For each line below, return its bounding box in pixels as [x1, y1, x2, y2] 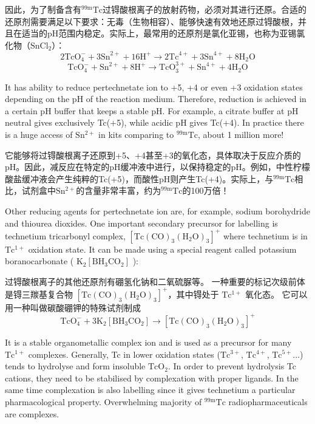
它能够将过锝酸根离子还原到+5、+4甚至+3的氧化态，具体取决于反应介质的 [5, 148, 301, 161]
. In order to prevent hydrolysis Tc [168, 360, 297, 372]
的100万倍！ [182, 184, 229, 197]
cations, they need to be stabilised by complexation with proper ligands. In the [5, 371, 299, 384]
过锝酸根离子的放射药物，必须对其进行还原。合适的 [103, 3, 307, 15]
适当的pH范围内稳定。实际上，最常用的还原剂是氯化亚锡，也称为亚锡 [21, 27, 297, 39]
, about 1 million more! [198, 128, 284, 140]
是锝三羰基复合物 [5, 287, 73, 300]
